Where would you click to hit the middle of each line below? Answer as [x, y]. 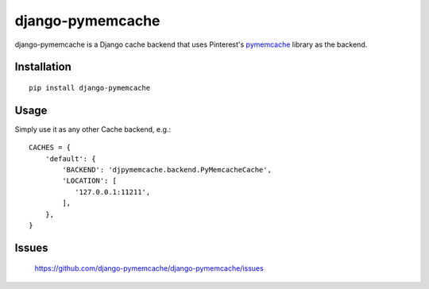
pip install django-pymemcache [90, 88]
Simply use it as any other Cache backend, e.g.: [93, 129]
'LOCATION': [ [90, 181]
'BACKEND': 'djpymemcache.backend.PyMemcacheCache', [167, 170]
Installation [43, 67]
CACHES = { [50, 148]
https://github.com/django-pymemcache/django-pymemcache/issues [149, 268]
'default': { [70, 158]
